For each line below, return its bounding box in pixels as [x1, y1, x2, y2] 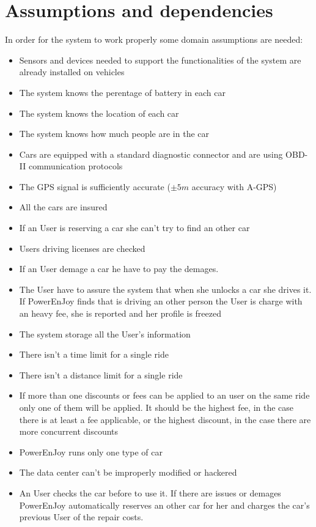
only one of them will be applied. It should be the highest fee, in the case [19, 401, 294, 413]
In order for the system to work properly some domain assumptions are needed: [5, 33, 303, 46]
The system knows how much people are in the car [19, 127, 209, 140]
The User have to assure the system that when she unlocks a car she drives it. [19, 282, 312, 295]
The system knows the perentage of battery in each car [19, 86, 226, 98]
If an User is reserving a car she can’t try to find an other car [19, 221, 250, 234]
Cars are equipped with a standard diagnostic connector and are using [19, 147, 283, 160]
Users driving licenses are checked [19, 241, 145, 254]
